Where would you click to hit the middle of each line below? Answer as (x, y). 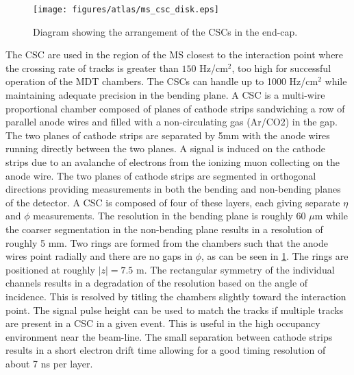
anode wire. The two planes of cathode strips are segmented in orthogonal (161, 175)
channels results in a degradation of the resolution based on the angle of (157, 283)
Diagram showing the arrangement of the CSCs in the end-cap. (165, 31)
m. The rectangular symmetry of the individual (236, 269)
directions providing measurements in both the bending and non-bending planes (173, 189)
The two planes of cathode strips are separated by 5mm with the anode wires (168, 135)
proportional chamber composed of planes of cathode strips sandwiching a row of (175, 108)
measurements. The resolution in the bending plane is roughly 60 (169, 216)
